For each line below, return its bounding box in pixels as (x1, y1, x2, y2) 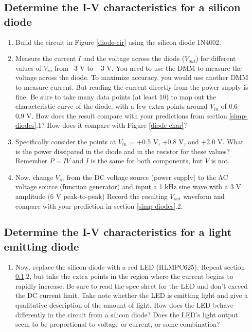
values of (15, 62, 41, 73)
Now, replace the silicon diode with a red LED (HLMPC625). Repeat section (15, 261, 245, 272)
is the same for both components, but (90, 156, 203, 166)
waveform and (183, 191, 225, 201)
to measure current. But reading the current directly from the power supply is (15, 81, 248, 92)
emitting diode (4, 238, 79, 254)
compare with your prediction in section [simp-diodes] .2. (15, 200, 183, 211)
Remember (15, 156, 48, 166)
